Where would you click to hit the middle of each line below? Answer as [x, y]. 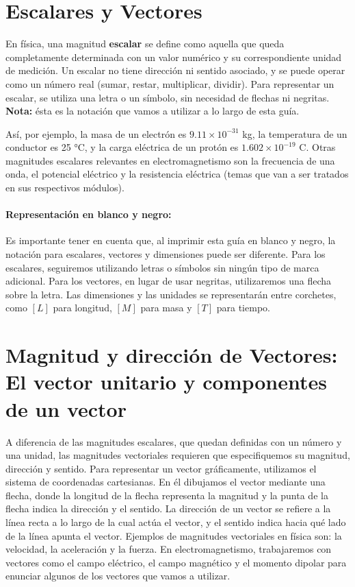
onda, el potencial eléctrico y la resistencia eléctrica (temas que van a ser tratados [177, 174]
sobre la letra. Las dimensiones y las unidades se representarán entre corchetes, [171, 294]
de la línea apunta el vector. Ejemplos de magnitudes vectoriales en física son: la [174, 535]
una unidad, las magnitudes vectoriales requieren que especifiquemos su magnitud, [178, 455]
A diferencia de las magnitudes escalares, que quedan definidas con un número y [174, 441]
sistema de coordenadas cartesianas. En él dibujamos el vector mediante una [166, 482]
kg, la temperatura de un [295, 133]
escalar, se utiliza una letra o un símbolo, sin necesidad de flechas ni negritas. [168, 97]
